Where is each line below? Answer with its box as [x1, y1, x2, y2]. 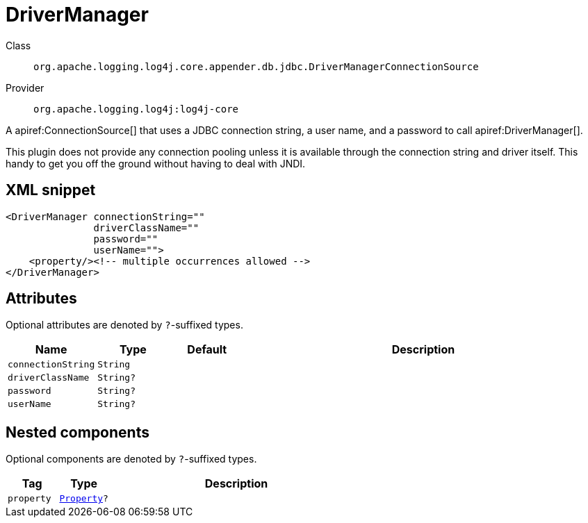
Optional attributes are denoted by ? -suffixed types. [6, 319, 243, 331]
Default [187, 342, 227, 357]
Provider [6, 81, 44, 94]
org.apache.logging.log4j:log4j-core [33, 103, 239, 115]
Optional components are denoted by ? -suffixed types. [6, 453, 257, 465]
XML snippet [6, 181, 96, 199]
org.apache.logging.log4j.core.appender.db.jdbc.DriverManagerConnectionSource [33, 60, 479, 72]
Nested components [6, 423, 149, 441]
